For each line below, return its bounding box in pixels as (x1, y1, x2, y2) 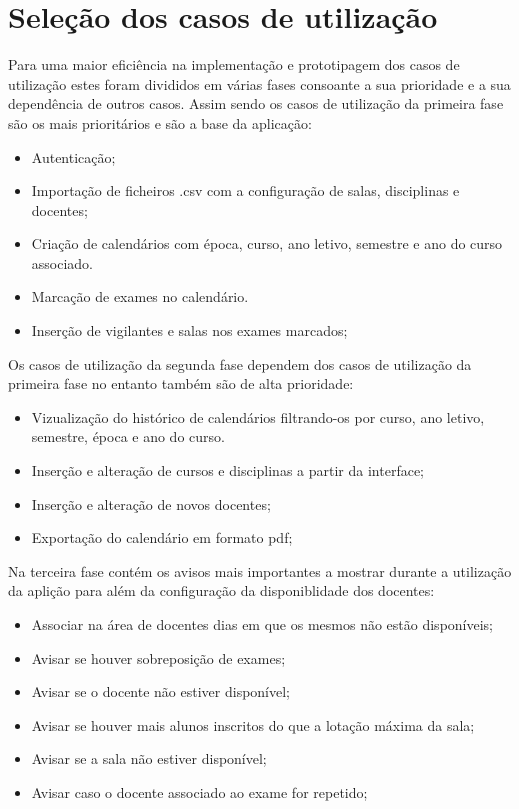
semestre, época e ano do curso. (31, 426, 225, 447)
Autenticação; (31, 146, 116, 167)
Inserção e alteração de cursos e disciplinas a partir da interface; (31, 460, 424, 481)
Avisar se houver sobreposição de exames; (31, 647, 286, 668)
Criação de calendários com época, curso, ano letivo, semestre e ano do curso (31, 233, 503, 254)
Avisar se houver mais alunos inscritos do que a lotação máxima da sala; (31, 714, 475, 735)
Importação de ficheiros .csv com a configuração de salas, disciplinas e (31, 180, 460, 201)
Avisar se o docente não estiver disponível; (31, 681, 290, 702)
